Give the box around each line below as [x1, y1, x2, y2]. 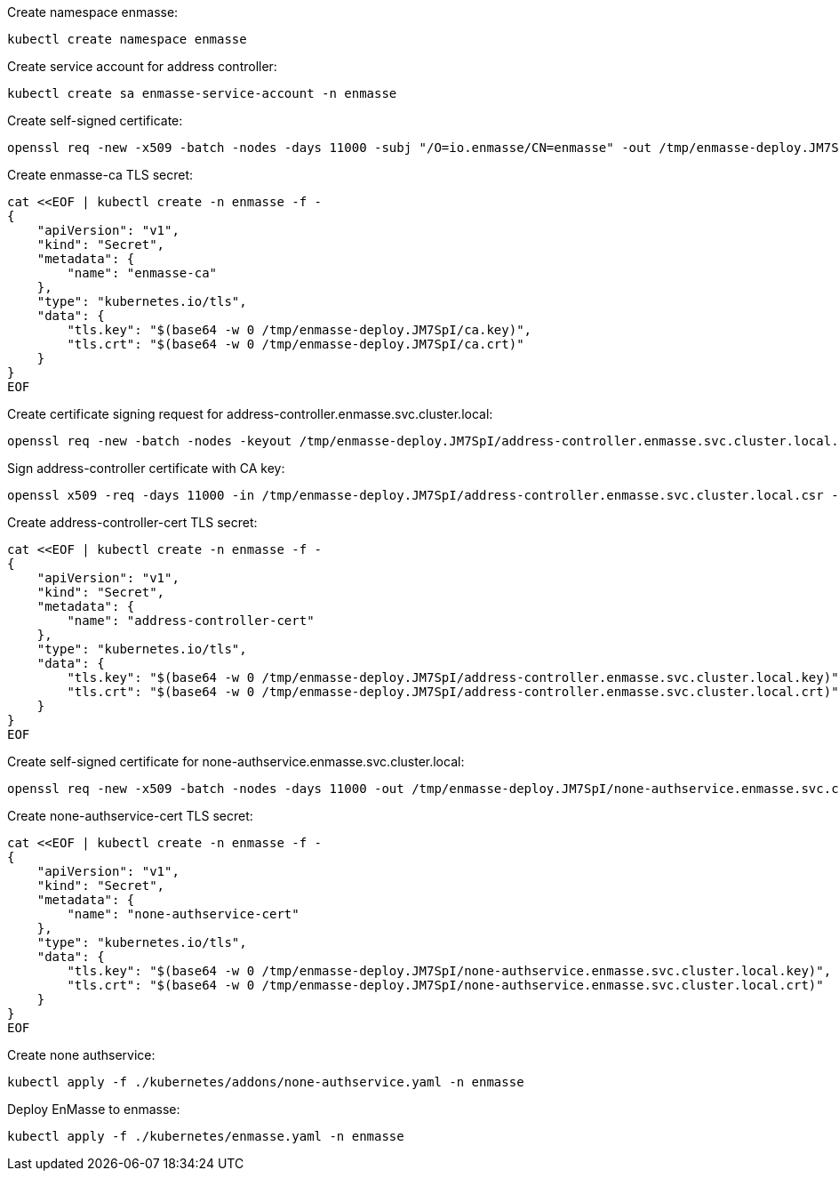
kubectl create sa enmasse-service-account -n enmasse [7, 86, 397, 100]
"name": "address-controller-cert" [67, 613, 315, 628]
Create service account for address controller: [7, 59, 277, 74]
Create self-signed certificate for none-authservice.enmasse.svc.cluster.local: [7, 754, 465, 769]
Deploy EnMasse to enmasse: [7, 1102, 180, 1117]
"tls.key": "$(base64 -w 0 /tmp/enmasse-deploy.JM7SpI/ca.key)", [67, 323, 532, 337]
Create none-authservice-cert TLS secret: [7, 808, 253, 823]
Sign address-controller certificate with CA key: [7, 461, 285, 476]
